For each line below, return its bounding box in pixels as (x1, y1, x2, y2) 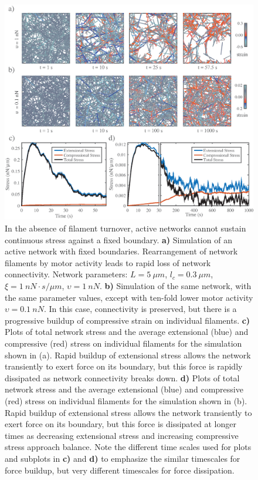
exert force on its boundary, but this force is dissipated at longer (5, 418, 236, 430)
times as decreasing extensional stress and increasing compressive (5, 429, 239, 441)
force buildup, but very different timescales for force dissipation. (5, 464, 235, 476)
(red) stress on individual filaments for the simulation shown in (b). (5, 394, 247, 407)
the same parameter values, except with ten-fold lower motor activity (5, 291, 253, 303)
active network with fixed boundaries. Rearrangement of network (5, 245, 238, 257)
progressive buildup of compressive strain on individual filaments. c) (5, 314, 250, 326)
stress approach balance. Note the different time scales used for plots (5, 441, 252, 453)
